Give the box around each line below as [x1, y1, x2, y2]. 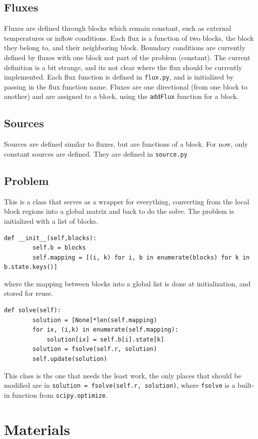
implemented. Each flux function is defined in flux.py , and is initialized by [4, 72, 234, 82]
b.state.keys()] [4, 263, 58, 271]
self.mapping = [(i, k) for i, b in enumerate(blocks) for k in [32, 254, 250, 261]
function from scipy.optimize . [12, 389, 108, 400]
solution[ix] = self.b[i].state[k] [46, 336, 165, 343]
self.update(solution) [32, 355, 107, 363]
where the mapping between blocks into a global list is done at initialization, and [4, 278, 251, 288]
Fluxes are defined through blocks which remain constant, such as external [4, 23, 231, 33]
